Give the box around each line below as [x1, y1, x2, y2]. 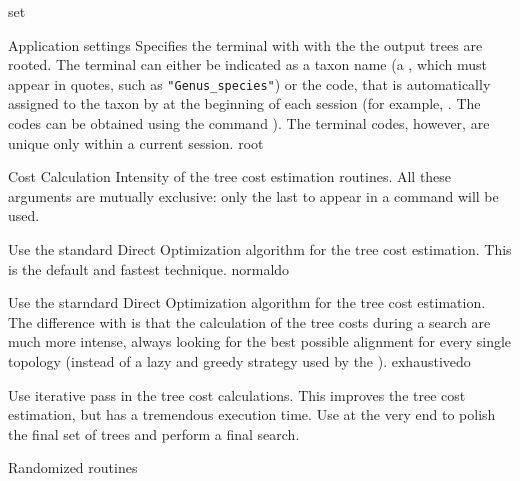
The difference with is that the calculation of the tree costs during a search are [8, 311, 491, 332]
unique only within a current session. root [8, 132, 264, 153]
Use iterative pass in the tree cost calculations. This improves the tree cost [8, 384, 466, 405]
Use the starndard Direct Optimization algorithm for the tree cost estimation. [8, 292, 486, 313]
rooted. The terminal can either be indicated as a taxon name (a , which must [8, 54, 487, 75]
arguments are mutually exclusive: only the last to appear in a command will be [8, 185, 499, 206]
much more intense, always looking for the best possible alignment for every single [8, 331, 512, 352]
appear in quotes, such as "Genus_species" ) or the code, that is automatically [8, 73, 491, 94]
